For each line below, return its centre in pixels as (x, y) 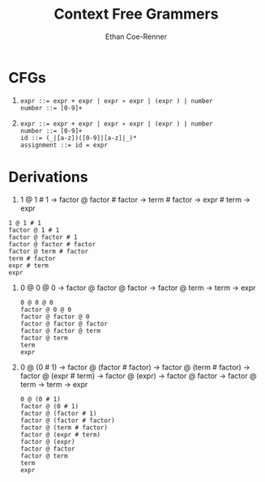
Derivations (48, 177)
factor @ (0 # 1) (49, 406)
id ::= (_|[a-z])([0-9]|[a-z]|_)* (78, 138)
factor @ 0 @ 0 (46, 309)
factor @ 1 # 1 (34, 230)
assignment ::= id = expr (64, 145)
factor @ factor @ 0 (55, 317)
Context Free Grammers (136, 14)
